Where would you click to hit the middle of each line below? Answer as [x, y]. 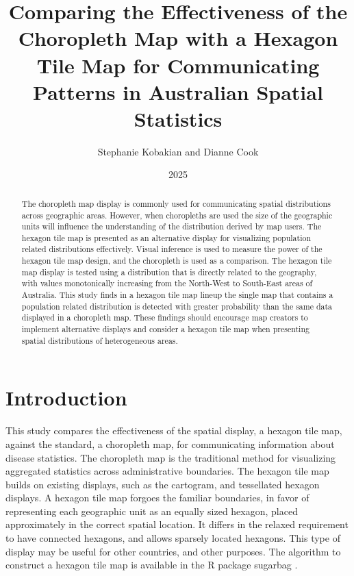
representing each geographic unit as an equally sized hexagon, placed [152, 511]
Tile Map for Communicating [178, 65]
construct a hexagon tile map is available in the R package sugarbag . [152, 565]
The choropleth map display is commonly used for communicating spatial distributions [176, 203]
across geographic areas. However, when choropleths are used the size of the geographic [177, 215]
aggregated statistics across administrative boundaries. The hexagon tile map [167, 471]
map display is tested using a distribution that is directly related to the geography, [169, 272]
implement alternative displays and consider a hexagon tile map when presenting [165, 329]
